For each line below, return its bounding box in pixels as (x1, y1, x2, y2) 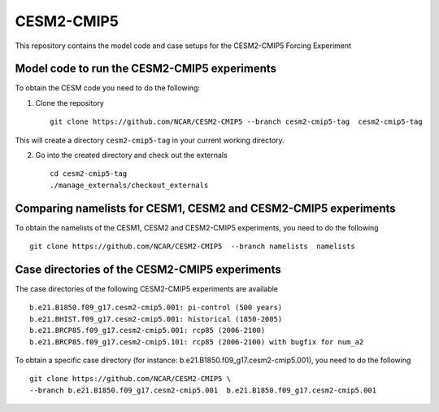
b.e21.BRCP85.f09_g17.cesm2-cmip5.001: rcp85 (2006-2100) (29, 326, 266, 335)
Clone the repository (35, 98, 105, 107)
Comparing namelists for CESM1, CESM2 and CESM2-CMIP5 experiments (15, 201, 396, 215)
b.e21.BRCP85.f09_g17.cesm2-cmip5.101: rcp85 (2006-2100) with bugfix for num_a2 (29, 337, 364, 346)
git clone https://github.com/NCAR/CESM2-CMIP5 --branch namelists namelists (29, 242, 355, 252)
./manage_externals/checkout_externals (50, 180, 209, 190)
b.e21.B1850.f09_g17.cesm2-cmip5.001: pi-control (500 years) (29, 303, 283, 313)
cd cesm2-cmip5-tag (50, 169, 128, 178)
